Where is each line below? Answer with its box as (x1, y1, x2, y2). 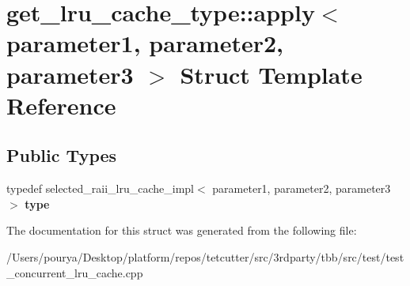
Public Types (6, 143, 117, 167)
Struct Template (180, 58, 363, 90)
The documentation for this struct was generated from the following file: (6, 222, 357, 239)
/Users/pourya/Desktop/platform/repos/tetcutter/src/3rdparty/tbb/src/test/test (6, 248, 404, 265)
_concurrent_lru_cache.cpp (6, 264, 143, 280)
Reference (6, 88, 116, 121)
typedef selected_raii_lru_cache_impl (6, 180, 194, 197)
